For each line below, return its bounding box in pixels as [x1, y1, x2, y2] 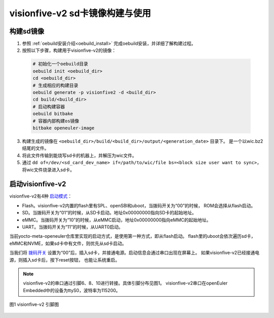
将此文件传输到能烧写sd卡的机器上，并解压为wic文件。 [22, 152, 137, 158]
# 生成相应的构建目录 [32, 82, 79, 88]
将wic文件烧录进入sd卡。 [22, 167, 75, 173]
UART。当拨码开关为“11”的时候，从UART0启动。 [22, 224, 123, 230]
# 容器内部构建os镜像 [32, 118, 80, 124]
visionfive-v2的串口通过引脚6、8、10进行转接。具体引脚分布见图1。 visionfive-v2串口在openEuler [23, 280, 228, 287]
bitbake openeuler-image [32, 125, 95, 131]
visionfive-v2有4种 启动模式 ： [9, 193, 72, 199]
